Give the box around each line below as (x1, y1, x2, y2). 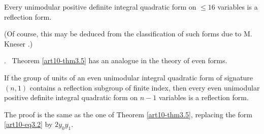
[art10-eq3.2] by (4, 119, 53, 129)
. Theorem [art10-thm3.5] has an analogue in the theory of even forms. (4, 55, 227, 66)
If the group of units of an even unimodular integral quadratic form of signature (4, 72, 253, 82)
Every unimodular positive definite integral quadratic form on (4, 2, 196, 12)
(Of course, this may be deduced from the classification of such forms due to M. (4, 28, 252, 39)
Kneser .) (4, 38, 33, 49)
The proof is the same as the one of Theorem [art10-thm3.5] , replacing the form (4, 109, 252, 119)
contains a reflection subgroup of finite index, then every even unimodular (29, 82, 260, 93)
